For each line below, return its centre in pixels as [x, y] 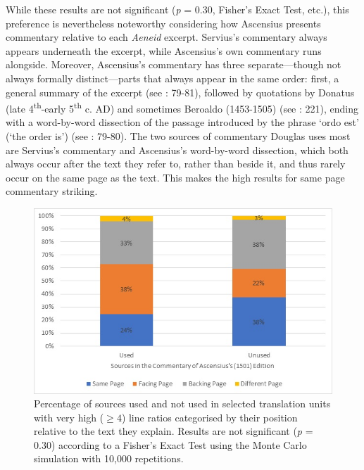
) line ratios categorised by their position [209, 417]
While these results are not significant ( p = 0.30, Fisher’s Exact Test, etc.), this [177, 9]
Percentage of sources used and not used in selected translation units [182, 404]
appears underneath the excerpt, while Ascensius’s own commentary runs [164, 50]
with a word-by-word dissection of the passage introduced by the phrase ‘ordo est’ [182, 122]
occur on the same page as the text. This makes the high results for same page [175, 177]
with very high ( [69, 417]
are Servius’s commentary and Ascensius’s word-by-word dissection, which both [177, 150]
